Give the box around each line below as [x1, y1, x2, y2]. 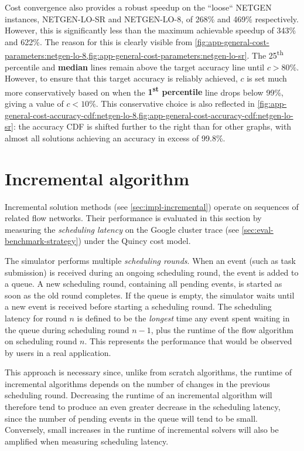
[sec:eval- [241, 223, 274, 235]
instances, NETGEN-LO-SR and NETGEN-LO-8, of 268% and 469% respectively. [5, 12, 299, 25]
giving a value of [5, 97, 64, 110]
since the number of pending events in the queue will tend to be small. [5, 412, 258, 424]
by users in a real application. [5, 346, 111, 358]
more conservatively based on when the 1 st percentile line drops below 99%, [5, 84, 283, 98]
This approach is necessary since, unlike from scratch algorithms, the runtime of [5, 366, 292, 378]
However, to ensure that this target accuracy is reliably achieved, [5, 72, 238, 84]
